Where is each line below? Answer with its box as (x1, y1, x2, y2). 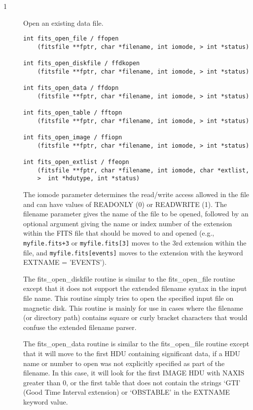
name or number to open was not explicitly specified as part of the (23, 358, 225, 368)
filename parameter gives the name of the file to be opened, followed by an (23, 208, 249, 219)
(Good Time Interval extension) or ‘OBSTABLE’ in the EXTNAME (23, 387, 230, 397)
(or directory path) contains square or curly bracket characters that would (23, 312, 248, 323)
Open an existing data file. (23, 17, 104, 28)
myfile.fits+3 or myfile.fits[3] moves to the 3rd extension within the (23, 237, 247, 247)
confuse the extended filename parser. (23, 322, 137, 332)
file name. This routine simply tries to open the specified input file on (23, 293, 234, 303)
